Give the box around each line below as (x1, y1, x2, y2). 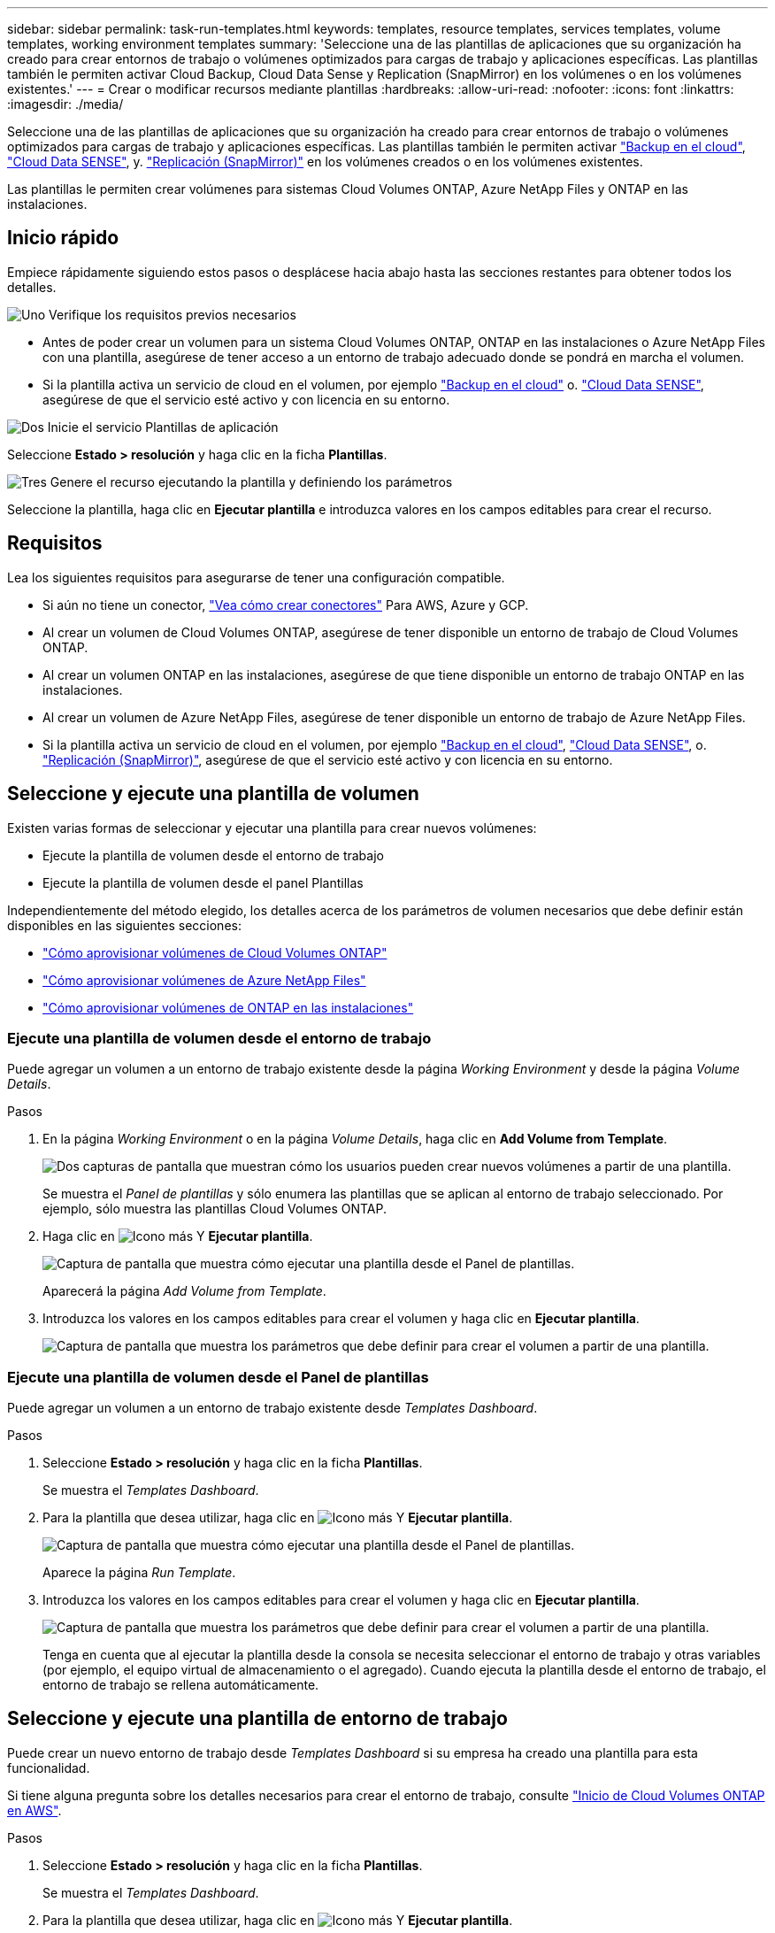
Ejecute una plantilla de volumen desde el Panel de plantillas (7, 1367, 429, 1386)
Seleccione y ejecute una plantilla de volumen (7, 782, 419, 805)
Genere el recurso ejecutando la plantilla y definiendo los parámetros (50, 474, 453, 489)
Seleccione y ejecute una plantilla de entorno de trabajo (7, 1707, 508, 1730)
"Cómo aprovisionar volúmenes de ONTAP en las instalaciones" (42, 999, 414, 1015)
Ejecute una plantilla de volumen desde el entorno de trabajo (7, 1028, 432, 1047)
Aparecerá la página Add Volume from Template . (42, 1283, 326, 1299)
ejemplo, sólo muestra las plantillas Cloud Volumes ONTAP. (42, 1201, 387, 1217)
